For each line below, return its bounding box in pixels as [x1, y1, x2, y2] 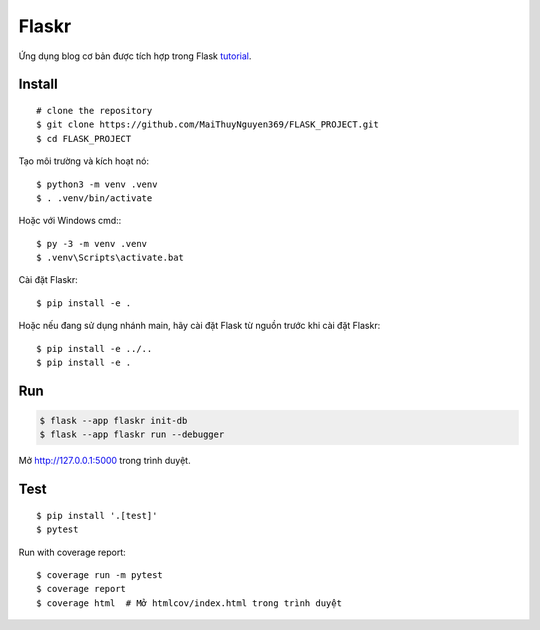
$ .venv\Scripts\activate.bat [36, 252, 185, 264]
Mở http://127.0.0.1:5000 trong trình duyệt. [18, 455, 191, 467]
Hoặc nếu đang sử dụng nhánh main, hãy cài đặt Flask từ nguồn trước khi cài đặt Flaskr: [18, 320, 381, 332]
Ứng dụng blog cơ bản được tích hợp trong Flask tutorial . [18, 50, 252, 62]
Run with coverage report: [18, 546, 127, 558]
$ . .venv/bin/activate [36, 192, 153, 204]
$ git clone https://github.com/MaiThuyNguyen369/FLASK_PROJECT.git [36, 119, 379, 130]
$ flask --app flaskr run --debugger [39, 429, 225, 440]
